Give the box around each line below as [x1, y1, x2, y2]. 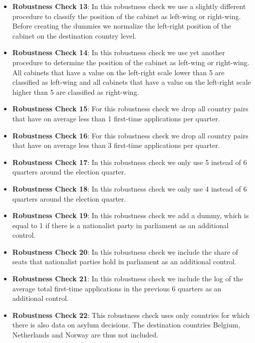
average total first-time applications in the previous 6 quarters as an [12, 283, 221, 293]
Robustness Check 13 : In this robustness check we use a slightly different [12, 1, 246, 11]
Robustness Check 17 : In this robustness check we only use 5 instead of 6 [12, 156, 247, 167]
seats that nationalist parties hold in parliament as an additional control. [12, 256, 236, 267]
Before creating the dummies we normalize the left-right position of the [12, 21, 231, 31]
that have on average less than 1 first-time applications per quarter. [12, 113, 220, 123]
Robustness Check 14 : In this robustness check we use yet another [12, 47, 225, 58]
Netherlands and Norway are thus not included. [12, 329, 158, 340]
